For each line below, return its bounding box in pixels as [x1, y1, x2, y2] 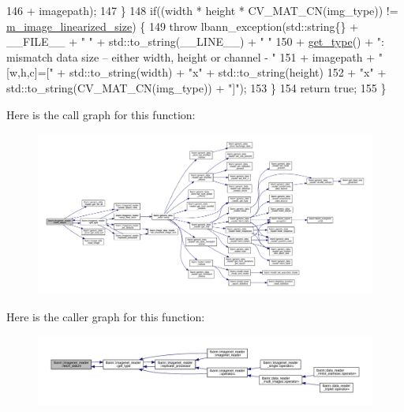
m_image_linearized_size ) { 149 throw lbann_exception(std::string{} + [6, 17, 359, 34]
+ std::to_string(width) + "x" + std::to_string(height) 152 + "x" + [57, 64, 387, 81]
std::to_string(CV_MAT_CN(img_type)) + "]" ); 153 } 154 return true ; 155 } [6, 79, 387, 96]
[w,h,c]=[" [6, 64, 54, 81]
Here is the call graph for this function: [6, 106, 196, 122]
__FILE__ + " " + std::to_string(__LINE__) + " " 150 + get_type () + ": [6, 33, 384, 50]
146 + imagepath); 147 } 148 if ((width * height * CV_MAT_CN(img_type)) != [6, 2, 398, 18]
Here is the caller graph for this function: [6, 308, 205, 324]
